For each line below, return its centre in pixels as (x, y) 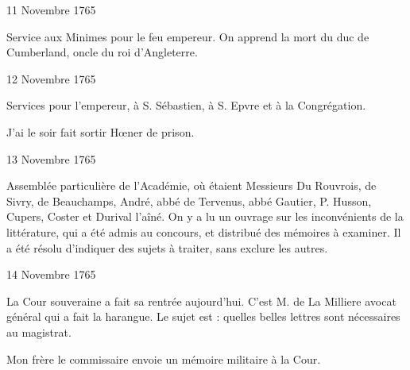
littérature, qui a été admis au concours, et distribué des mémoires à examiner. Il (204, 231)
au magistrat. (39, 331)
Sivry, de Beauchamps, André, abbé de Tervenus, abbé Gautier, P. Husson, (189, 200)
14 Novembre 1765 (51, 274)
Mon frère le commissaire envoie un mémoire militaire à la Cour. (164, 358)
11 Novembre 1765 (51, 10)
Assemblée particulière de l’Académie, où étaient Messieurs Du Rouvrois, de (191, 185)
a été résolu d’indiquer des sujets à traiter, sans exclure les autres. (167, 247)
